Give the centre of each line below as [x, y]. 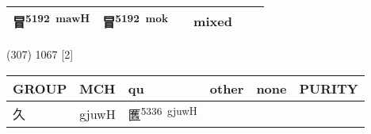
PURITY [329, 88]
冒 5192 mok [136, 21]
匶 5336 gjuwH [163, 113]
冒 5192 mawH [52, 21]
